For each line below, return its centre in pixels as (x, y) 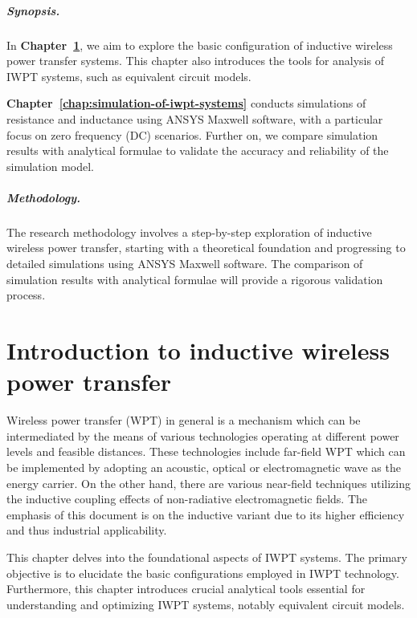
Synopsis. (33, 10)
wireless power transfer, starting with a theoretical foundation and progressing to (206, 248)
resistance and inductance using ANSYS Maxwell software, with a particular (195, 118)
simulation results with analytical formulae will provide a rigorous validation (195, 279)
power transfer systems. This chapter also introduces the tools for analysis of (195, 61)
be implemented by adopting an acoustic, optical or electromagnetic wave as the (204, 467)
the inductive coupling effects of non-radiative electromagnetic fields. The (187, 499)
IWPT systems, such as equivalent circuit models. (129, 76)
